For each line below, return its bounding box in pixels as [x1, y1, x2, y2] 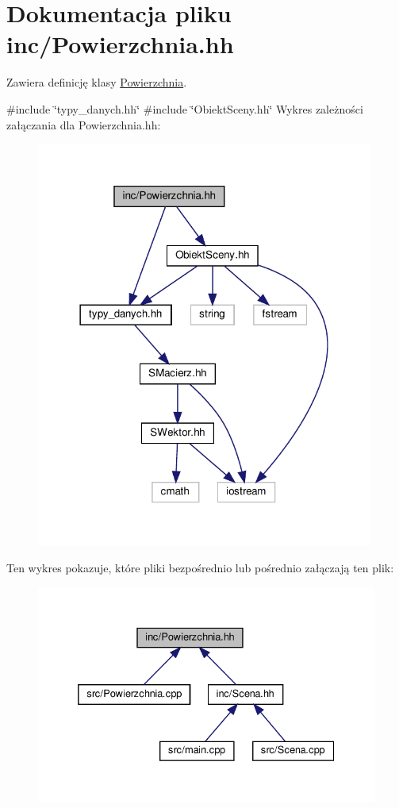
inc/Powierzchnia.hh [6, 28, 234, 60]
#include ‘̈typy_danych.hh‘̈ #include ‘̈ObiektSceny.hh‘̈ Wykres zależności [6, 100, 363, 117]
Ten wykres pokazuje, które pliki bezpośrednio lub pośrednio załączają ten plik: [6, 559, 394, 575]
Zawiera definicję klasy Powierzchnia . [6, 74, 187, 90]
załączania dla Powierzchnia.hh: [6, 116, 161, 133]
